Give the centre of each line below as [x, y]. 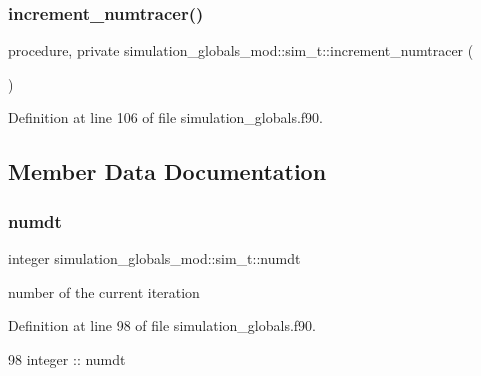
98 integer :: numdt [67, 358]
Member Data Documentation [167, 171]
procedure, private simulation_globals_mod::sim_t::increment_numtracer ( [241, 50]
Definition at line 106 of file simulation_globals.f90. [165, 117]
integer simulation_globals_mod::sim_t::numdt [154, 258]
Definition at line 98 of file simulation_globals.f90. [162, 325]
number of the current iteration [104, 291]
